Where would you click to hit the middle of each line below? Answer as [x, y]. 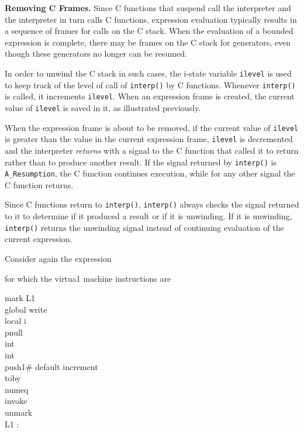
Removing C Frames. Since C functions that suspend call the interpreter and [148, 8]
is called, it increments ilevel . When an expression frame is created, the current [150, 96]
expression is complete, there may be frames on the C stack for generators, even [148, 42]
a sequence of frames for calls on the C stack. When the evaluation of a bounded [149, 31]
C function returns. [39, 184]
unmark [19, 412]
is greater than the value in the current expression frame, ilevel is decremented [149, 139]
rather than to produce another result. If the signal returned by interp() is [141, 162]
